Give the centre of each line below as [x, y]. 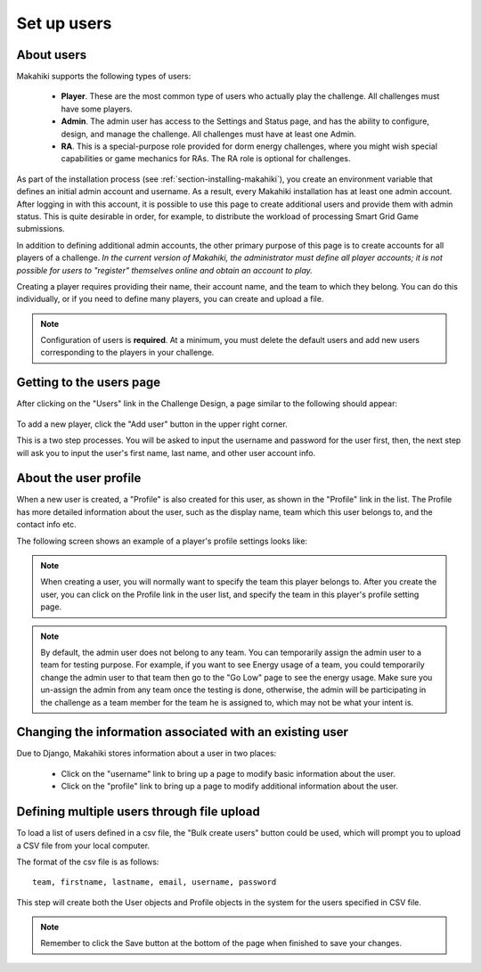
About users [52, 55]
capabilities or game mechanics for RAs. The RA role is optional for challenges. [206, 159]
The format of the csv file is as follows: [88, 862]
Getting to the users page [89, 383]
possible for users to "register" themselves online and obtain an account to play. [165, 270]
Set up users [64, 23]
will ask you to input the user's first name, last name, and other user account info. [166, 453]
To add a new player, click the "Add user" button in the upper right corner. [152, 424]
